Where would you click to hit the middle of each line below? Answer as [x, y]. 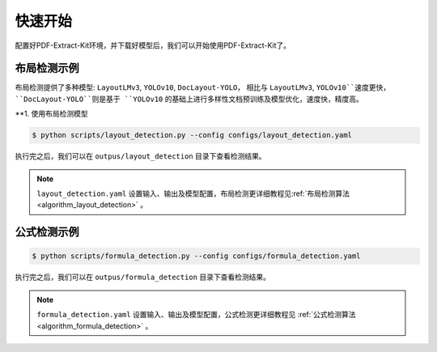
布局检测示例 [47, 68]
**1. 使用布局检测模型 [51, 114]
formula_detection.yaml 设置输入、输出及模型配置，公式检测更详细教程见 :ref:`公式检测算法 [196, 315]
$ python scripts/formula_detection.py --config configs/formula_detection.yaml [196, 256]
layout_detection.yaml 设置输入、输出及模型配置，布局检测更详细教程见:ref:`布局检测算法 [193, 193]
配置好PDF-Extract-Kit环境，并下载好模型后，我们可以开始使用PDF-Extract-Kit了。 [153, 45]
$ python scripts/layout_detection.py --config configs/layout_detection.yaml [192, 135]
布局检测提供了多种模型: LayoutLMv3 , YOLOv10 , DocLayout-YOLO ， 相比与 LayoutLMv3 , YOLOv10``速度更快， [203, 87]
